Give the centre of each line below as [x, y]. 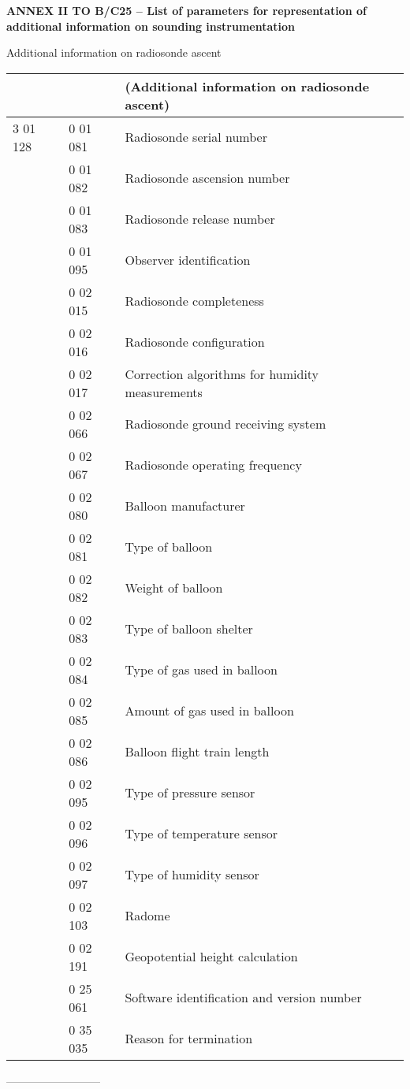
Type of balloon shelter [189, 629]
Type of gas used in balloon [201, 670]
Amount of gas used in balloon [209, 711]
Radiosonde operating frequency [213, 465]
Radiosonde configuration [195, 342]
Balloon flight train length [197, 752]
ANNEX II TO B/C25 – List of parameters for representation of [186, 10]
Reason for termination [189, 1039]
